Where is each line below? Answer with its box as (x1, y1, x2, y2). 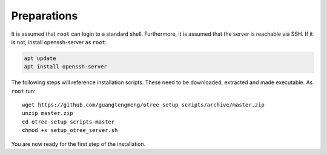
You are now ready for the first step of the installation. (11, 140, 146, 148)
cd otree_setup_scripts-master (22, 118, 115, 125)
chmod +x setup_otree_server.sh (22, 127, 118, 134)
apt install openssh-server (24, 64, 107, 70)
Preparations (11, 9, 78, 22)
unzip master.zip (22, 110, 73, 117)
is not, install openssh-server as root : (11, 38, 107, 45)
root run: (11, 87, 36, 94)
